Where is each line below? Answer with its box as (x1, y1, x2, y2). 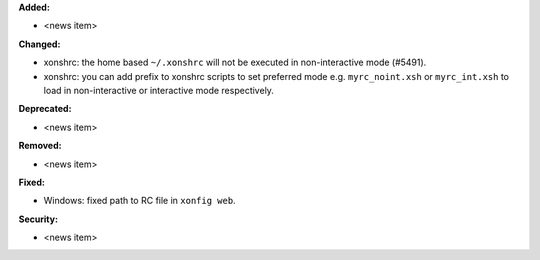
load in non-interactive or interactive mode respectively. (43, 84, 275, 96)
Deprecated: (18, 103, 72, 115)
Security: (18, 213, 59, 225)
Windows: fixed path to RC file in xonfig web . (43, 195, 236, 207)
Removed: (18, 140, 62, 152)
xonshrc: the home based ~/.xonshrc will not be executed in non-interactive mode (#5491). (43, 56, 427, 69)
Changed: (18, 38, 61, 50)
